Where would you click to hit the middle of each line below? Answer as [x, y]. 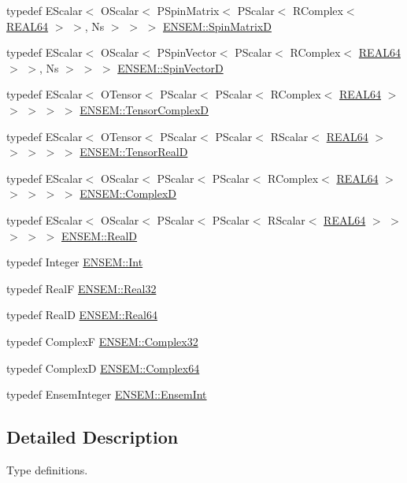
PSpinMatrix [188, 10]
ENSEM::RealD [99, 235]
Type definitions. [47, 469]
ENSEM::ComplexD [128, 193]
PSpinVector [187, 52]
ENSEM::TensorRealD [134, 152]
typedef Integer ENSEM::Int [75, 262]
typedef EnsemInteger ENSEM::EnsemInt [107, 394]
